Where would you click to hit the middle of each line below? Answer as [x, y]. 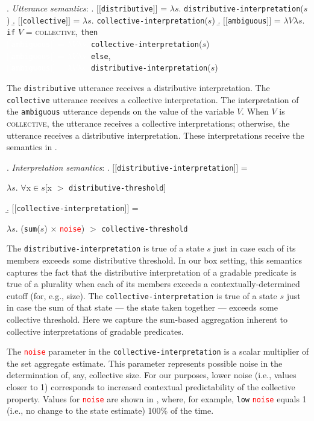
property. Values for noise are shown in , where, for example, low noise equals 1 [157, 398]
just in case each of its [255, 248]
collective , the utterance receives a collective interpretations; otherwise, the [148, 123]
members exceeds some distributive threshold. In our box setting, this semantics [155, 260]
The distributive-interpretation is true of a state [105, 248]
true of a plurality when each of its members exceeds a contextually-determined [153, 284]
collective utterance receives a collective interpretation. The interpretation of [153, 99]
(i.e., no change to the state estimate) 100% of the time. [110, 410]
